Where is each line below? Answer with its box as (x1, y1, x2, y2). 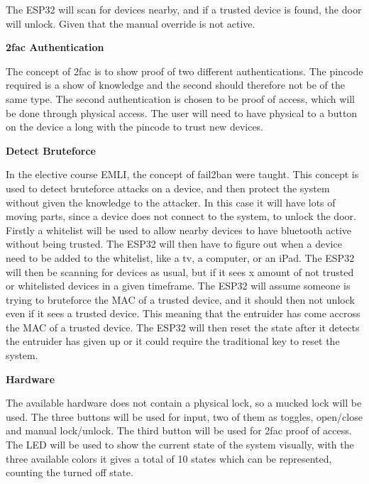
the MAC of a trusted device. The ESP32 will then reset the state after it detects (6, 319, 360, 334)
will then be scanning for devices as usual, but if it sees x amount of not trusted (6, 264, 354, 279)
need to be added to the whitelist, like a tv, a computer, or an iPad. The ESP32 (6, 250, 355, 265)
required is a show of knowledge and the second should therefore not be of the (6, 77, 346, 92)
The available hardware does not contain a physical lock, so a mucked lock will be (6, 395, 362, 410)
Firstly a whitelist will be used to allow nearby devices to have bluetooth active (6, 222, 352, 237)
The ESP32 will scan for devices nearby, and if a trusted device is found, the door (6, 2, 362, 16)
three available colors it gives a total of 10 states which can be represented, (6, 451, 332, 466)
